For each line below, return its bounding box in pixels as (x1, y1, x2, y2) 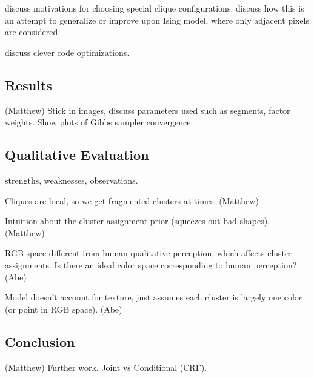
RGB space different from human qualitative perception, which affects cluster (5, 247, 292, 259)
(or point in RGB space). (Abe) (5, 302, 122, 315)
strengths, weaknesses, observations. (5, 173, 138, 186)
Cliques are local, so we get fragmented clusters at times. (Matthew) (5, 194, 259, 207)
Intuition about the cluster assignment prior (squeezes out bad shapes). (5, 214, 270, 227)
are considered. (5, 25, 61, 38)
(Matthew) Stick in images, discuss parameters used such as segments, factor (5, 104, 290, 116)
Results (5, 75, 52, 94)
